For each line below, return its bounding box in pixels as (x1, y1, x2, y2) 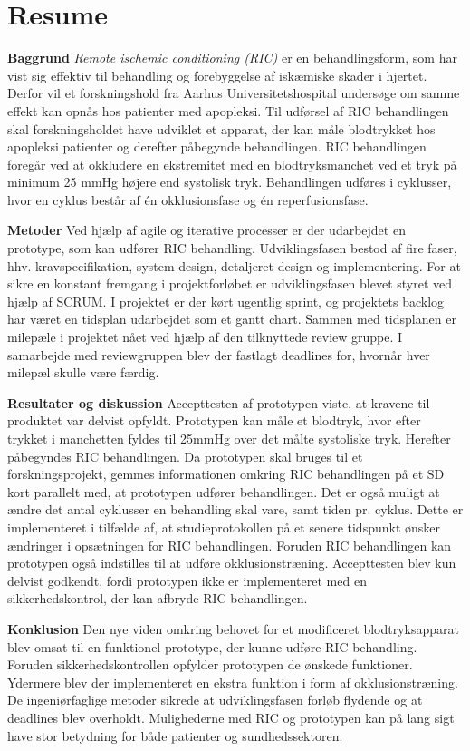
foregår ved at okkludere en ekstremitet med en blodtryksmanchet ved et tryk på (7, 154, 457, 173)
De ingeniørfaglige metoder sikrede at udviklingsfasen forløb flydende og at (7, 690, 423, 709)
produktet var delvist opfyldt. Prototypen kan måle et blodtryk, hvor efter (7, 411, 421, 430)
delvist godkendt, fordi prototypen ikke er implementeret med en (7, 571, 367, 590)
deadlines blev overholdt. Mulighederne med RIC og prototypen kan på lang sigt (7, 707, 455, 727)
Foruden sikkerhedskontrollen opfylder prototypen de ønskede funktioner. (7, 655, 413, 674)
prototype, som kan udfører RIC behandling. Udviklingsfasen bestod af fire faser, (7, 239, 457, 258)
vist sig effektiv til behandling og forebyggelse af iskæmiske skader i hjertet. (7, 65, 427, 84)
